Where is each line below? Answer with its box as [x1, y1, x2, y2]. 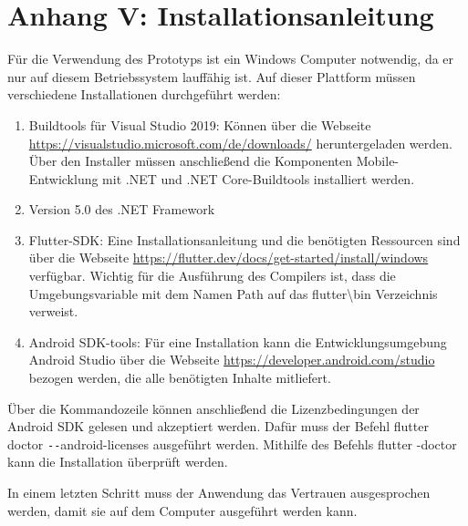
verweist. [28, 302, 78, 321]
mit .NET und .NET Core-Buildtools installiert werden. [102, 169, 415, 188]
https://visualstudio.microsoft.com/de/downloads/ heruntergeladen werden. [28, 133, 452, 152]
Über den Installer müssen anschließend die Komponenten [28, 151, 353, 170]
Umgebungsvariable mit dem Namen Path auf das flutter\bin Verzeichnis [28, 284, 438, 303]
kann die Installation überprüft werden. [7, 452, 228, 471]
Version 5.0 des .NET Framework [28, 200, 215, 219]
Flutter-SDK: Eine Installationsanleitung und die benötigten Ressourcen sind [28, 230, 461, 249]
